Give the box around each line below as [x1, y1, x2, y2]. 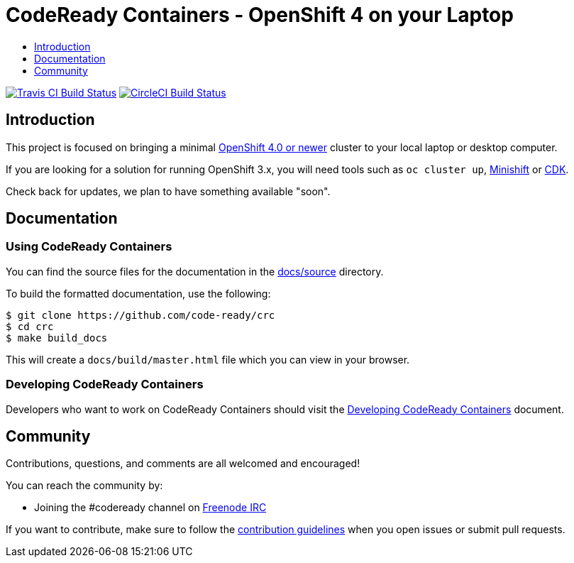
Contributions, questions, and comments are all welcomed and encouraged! [6, 457, 360, 470]
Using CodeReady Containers [6, 239, 172, 254]
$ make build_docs [6, 332, 108, 344]
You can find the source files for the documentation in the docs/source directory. [6, 265, 384, 278]
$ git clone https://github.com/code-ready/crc [6, 309, 275, 321]
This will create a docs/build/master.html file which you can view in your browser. [6, 353, 410, 366]
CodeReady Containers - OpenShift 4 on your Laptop [6, 3, 514, 27]
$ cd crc [6, 320, 54, 332]
